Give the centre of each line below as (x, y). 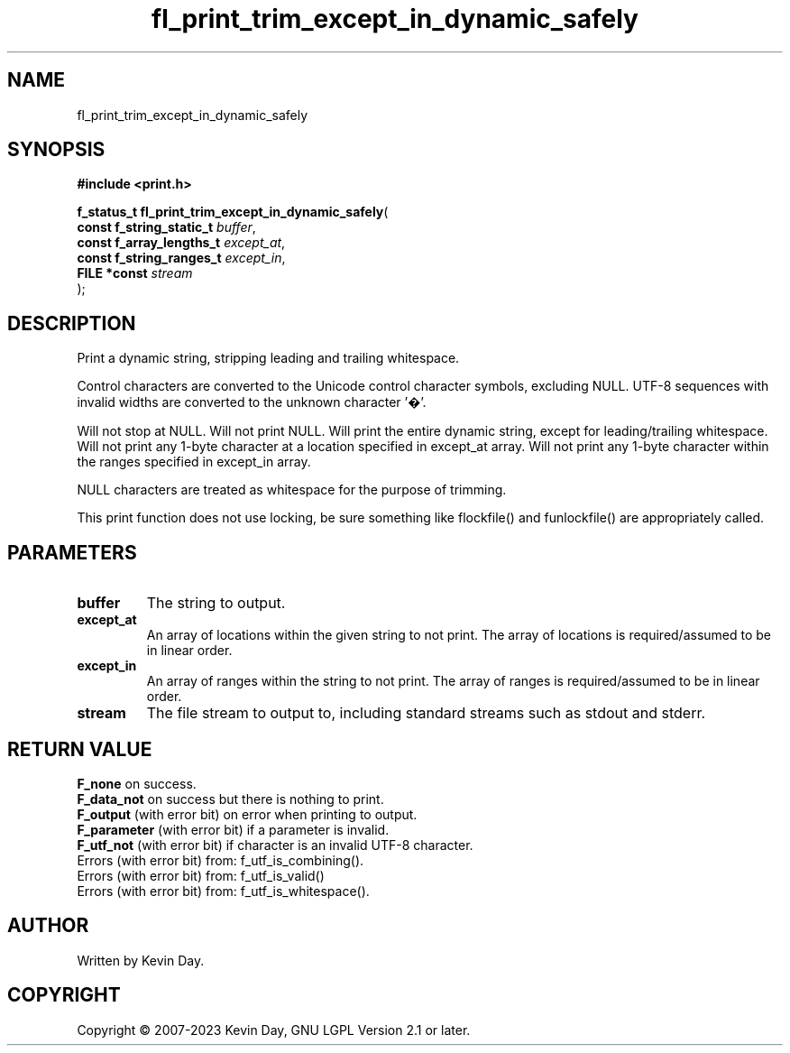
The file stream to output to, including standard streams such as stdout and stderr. (426, 713)
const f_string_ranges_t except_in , (181, 258)
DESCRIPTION (72, 323)
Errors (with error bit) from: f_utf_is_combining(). (220, 860)
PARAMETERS (72, 552)
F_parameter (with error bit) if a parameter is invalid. (233, 829)
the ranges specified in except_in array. (194, 462)
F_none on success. (137, 783)
